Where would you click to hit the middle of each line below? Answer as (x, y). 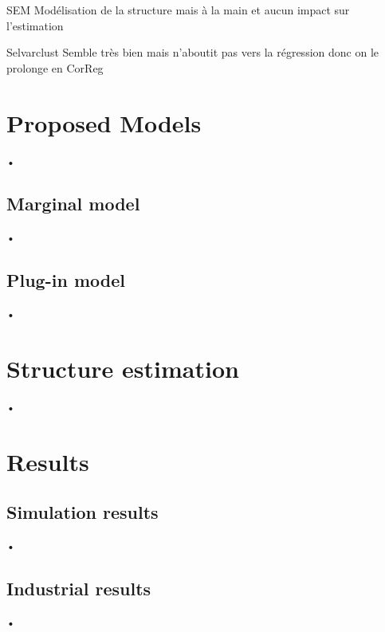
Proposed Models (104, 122)
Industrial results (79, 588)
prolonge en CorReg (55, 67)
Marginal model (73, 204)
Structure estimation (123, 368)
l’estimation (35, 25)
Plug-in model (66, 280)
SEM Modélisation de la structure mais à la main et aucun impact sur (178, 10)
